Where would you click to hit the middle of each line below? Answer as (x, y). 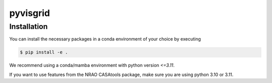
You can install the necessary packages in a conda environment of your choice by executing (105, 39)
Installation (28, 26)
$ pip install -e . (44, 52)
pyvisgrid (30, 13)
